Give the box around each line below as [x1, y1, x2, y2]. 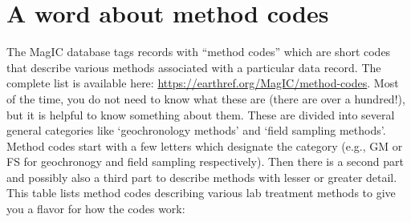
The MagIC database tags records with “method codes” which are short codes [6, 43, 391, 60]
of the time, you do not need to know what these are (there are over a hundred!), [6, 90, 405, 107]
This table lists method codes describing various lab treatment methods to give [6, 184, 396, 201]
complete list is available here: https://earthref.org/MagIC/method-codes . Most [6, 75, 399, 91]
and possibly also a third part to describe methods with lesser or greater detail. [6, 168, 397, 185]
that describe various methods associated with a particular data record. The [6, 59, 381, 75]
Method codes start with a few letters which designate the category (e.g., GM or [6, 137, 403, 154]
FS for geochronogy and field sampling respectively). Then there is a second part [6, 153, 404, 170]
